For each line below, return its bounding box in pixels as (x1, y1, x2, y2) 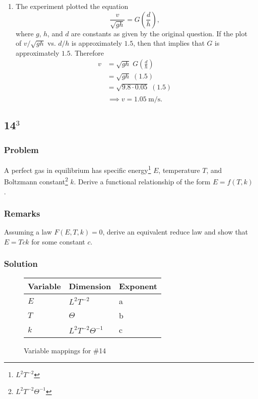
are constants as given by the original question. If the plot (71, 28, 248, 38)
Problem (4, 143, 39, 156)
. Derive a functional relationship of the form (73, 176, 210, 186)
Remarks (4, 207, 40, 220)
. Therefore (70, 47, 104, 58)
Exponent (119, 280, 157, 292)
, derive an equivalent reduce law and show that (102, 227, 248, 237)
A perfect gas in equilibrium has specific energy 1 (4, 163, 151, 175)
